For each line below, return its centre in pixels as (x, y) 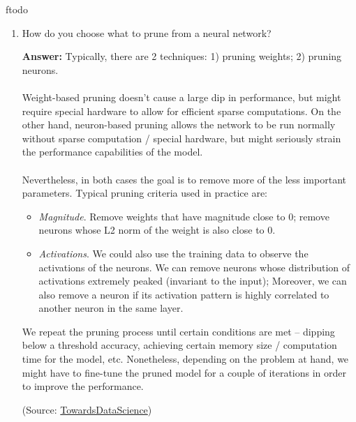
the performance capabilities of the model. (112, 152)
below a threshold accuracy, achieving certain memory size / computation (179, 345)
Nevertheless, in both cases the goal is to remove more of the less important (184, 179)
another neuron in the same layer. (111, 308)
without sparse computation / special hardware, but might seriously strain (181, 138)
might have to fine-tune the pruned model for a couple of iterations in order (184, 372)
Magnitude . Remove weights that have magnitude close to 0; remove (184, 216)
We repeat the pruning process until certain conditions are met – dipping (178, 331)
